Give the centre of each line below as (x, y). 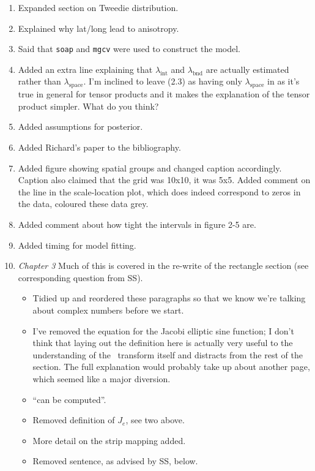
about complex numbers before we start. (108, 310)
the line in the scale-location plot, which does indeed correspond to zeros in (159, 191)
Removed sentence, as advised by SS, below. (115, 461)
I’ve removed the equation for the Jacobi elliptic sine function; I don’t (163, 330)
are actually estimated (247, 69)
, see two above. (155, 420)
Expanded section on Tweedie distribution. (98, 7)
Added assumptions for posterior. (80, 126)
